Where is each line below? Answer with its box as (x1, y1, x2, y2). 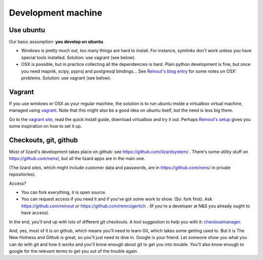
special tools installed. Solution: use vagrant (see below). (21, 54, 136, 60)
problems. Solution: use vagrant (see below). (21, 75, 112, 81)
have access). (21, 210, 50, 216)
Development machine (9, 7, 102, 18)
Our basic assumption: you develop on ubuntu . (9, 39, 105, 45)
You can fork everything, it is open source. (21, 189, 107, 195)
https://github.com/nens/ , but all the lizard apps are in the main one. (9, 156, 146, 161)
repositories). (9, 171, 36, 178)
